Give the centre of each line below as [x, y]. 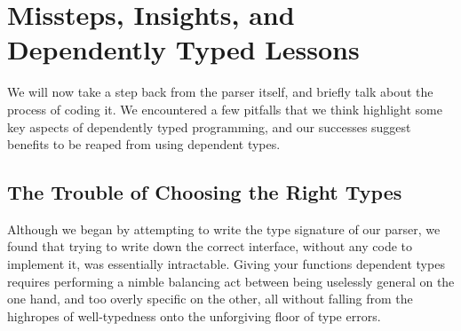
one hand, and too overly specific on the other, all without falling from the [210, 299]
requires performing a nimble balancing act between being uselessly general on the [231, 281]
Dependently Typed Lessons [183, 49]
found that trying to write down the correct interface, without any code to [210, 246]
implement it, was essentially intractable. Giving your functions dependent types [226, 264]
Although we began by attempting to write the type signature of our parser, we [224, 229]
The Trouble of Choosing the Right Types [205, 192]
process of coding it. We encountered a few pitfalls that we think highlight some [225, 109]
